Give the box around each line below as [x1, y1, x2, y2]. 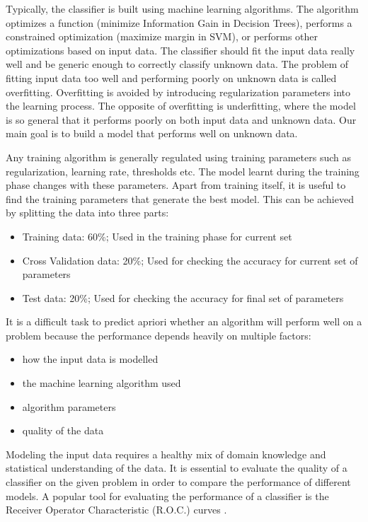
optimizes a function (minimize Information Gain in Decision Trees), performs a [6, 15, 352, 30]
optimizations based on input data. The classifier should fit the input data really [6, 42, 355, 57]
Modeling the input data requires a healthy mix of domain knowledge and [6, 446, 326, 461]
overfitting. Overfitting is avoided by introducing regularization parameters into [6, 84, 350, 99]
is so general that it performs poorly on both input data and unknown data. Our [6, 112, 357, 127]
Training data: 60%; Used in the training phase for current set [22, 228, 292, 243]
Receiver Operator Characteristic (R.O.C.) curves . [6, 502, 227, 517]
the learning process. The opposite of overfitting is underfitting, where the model [6, 98, 356, 113]
